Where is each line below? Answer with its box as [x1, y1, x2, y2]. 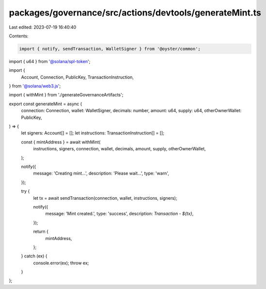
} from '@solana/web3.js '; [9, 83, 61, 89]
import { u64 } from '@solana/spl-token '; [9, 58, 91, 64]
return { [33, 228, 48, 235]
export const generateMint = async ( [9, 101, 82, 107]
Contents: [9, 33, 29, 39]
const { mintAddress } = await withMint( [21, 139, 101, 145]
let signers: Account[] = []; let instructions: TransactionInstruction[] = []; [21, 130, 165, 136]
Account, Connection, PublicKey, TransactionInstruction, [21, 74, 134, 80]
